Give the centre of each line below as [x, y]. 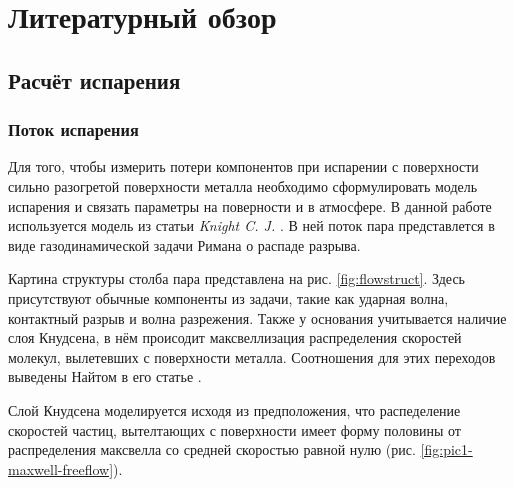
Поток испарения [73, 129]
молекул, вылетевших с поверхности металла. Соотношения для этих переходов [252, 356]
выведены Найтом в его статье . [105, 376]
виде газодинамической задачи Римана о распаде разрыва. [184, 244]
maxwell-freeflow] [61, 468]
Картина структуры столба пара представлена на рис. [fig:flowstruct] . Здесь [236, 278]
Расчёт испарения [94, 79]
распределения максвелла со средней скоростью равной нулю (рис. [212, 449]
